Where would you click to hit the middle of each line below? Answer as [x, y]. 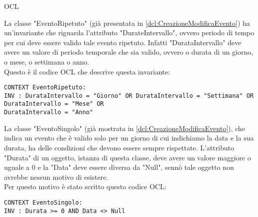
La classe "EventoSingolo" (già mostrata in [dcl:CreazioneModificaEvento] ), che [125, 128]
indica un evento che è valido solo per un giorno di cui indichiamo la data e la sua [129, 138]
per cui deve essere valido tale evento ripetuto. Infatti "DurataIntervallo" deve [123, 42]
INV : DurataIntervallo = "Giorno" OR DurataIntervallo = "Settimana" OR [129, 96]
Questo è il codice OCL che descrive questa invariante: [87, 71]
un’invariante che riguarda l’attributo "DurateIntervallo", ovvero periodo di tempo [129, 33]
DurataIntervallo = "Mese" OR [54, 104]
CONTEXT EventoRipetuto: [45, 88]
